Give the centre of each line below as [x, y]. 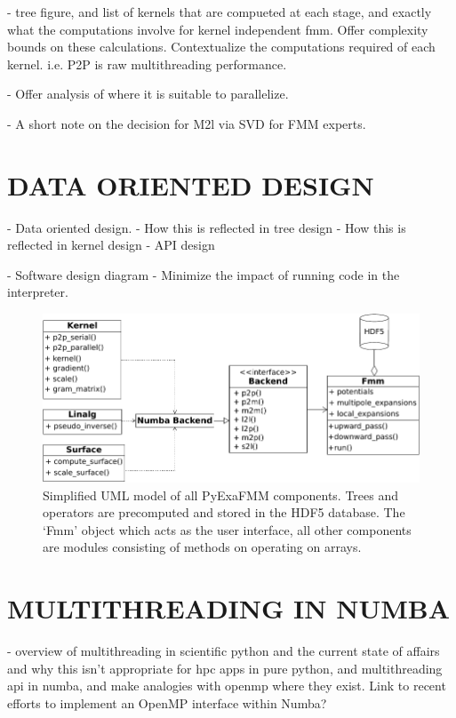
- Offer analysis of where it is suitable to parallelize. [148, 94]
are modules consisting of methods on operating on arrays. [202, 547]
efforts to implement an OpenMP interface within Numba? [167, 702]
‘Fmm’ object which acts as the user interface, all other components [227, 529]
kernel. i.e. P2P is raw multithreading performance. [147, 64]
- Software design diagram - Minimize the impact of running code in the [204, 274]
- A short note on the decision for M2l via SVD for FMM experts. [187, 123]
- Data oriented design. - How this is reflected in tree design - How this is [207, 227]
